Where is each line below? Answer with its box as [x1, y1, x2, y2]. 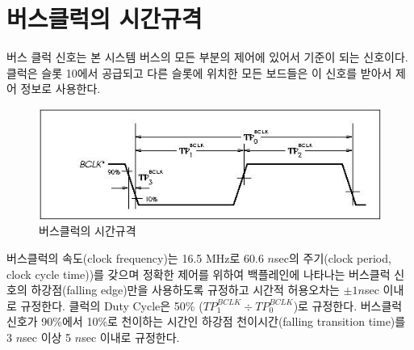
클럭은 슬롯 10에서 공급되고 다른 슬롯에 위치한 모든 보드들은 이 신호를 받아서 [6, 64, 392, 81]
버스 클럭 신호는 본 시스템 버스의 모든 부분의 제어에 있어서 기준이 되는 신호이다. [6, 48, 408, 65]
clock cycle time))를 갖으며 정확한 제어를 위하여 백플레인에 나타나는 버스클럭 [6, 265, 391, 282]
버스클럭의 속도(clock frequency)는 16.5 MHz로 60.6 [6, 250, 264, 267]
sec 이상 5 [23, 329, 72, 346]
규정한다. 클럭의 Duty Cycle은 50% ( [20, 297, 203, 314]
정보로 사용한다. [20, 80, 101, 97]
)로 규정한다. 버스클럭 [293, 297, 403, 314]
